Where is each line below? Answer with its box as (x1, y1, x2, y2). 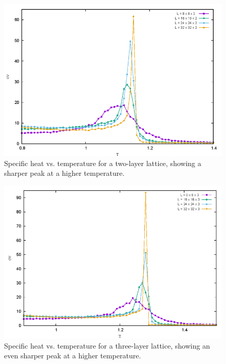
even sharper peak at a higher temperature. (4, 350, 141, 361)
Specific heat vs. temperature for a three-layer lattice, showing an (4, 340, 210, 351)
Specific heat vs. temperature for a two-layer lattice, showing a (4, 157, 201, 168)
